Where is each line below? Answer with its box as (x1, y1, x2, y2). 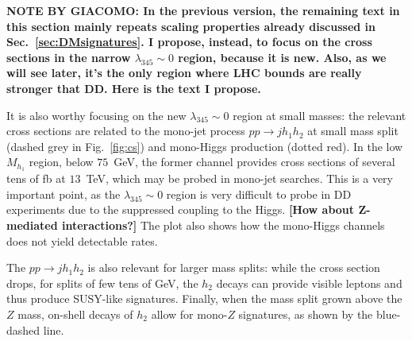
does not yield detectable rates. (6, 232, 158, 249)
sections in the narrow (6, 48, 131, 65)
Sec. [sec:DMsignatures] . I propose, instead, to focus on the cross (6, 33, 372, 50)
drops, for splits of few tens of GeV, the (6, 274, 198, 291)
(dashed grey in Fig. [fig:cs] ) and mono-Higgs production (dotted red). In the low (6, 138, 403, 154)
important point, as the (6, 185, 121, 202)
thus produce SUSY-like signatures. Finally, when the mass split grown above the (6, 290, 402, 307)
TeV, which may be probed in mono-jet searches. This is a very (86, 170, 393, 187)
